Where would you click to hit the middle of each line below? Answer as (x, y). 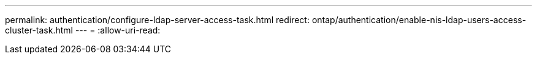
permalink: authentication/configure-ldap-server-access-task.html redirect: (157, 20)
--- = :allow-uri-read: (118, 30)
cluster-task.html (39, 30)
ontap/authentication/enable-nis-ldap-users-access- (419, 20)
